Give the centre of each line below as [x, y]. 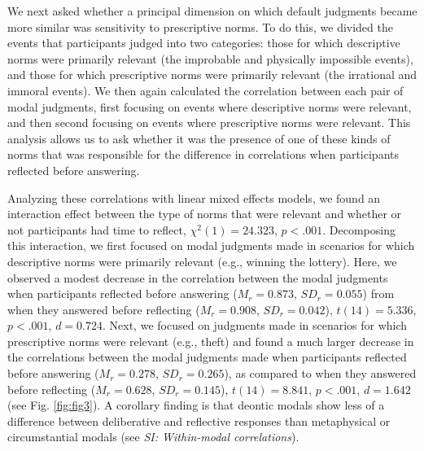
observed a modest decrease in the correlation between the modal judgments [198, 277]
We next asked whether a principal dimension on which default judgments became [212, 11]
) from [378, 293]
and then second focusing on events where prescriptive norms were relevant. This [209, 123]
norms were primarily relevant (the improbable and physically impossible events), [210, 58]
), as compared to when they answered [320, 373]
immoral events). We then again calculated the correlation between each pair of [205, 90]
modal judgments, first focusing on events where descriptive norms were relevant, [210, 106]
